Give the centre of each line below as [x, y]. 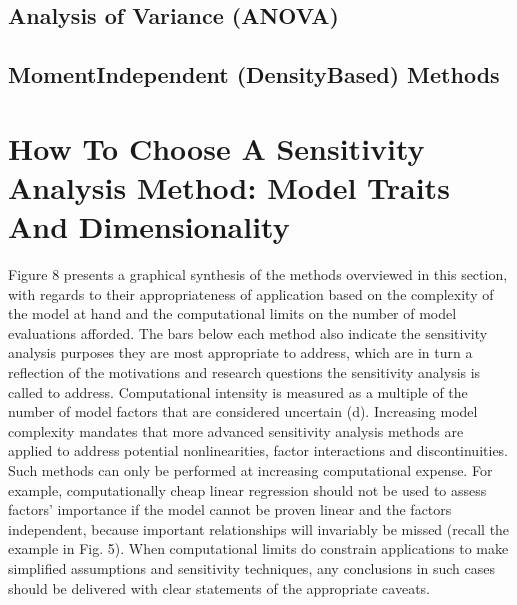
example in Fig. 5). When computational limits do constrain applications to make [258, 548]
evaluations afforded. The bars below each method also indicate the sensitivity [248, 332]
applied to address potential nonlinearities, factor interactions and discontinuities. [258, 450]
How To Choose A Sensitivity [216, 147]
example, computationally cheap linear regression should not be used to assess [247, 489]
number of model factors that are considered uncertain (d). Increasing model [243, 411]
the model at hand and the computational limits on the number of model [232, 313]
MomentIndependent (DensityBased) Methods [254, 74]
